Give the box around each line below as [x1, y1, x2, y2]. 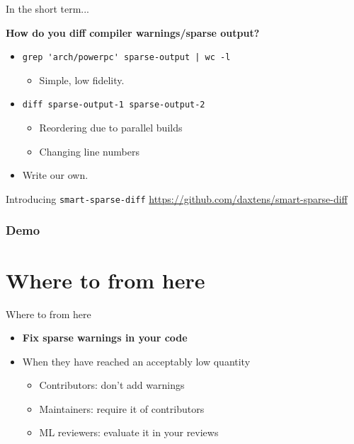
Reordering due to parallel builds [39, 120, 183, 135]
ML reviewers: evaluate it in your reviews [39, 425, 219, 440]
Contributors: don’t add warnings [39, 378, 185, 392]
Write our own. [22, 168, 88, 182]
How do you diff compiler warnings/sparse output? [6, 25, 260, 40]
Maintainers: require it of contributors [39, 401, 205, 416]
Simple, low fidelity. [39, 72, 125, 87]
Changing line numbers [39, 144, 139, 158]
